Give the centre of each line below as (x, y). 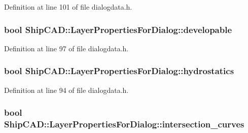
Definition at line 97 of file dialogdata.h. (66, 48)
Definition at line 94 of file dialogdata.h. (66, 90)
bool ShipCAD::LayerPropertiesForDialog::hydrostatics (119, 71)
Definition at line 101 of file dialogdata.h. (68, 7)
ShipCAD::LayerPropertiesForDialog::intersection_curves (124, 124)
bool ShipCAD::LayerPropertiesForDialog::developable (118, 29)
